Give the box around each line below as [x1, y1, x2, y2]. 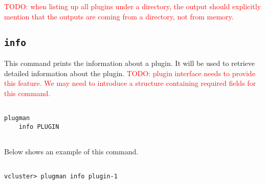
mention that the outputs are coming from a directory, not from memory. [4, 11, 234, 21]
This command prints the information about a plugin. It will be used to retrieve [4, 57, 255, 68]
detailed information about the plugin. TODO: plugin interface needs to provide [4, 67, 255, 78]
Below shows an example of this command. [4, 146, 139, 156]
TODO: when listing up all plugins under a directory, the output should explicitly [4, 1, 261, 11]
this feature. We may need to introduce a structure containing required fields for [4, 78, 256, 88]
